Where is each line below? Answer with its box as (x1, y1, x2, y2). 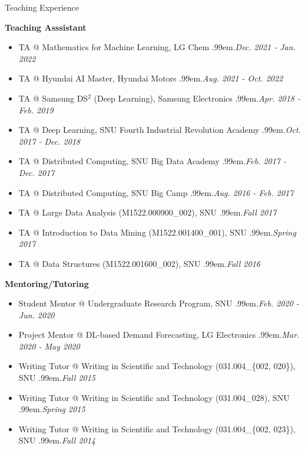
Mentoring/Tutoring (5, 277, 89, 289)
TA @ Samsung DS (18, 92, 88, 104)
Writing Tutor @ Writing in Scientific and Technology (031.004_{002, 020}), (18, 360, 296, 372)
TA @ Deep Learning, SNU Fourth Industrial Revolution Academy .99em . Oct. (18, 123, 301, 136)
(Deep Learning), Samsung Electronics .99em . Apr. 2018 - (94, 92, 301, 104)
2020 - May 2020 (18, 340, 80, 352)
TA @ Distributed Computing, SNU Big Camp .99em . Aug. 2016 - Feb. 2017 (18, 186, 294, 198)
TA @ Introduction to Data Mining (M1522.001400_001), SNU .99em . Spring (18, 226, 296, 238)
